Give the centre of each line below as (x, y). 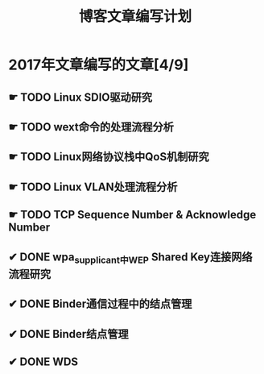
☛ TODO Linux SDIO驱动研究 (80, 97)
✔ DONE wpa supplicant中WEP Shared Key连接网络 (130, 258)
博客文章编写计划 (135, 17)
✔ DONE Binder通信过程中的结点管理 (100, 304)
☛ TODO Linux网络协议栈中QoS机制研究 (109, 157)
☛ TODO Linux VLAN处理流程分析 (93, 187)
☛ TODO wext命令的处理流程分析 (91, 127)
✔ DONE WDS (43, 362)
